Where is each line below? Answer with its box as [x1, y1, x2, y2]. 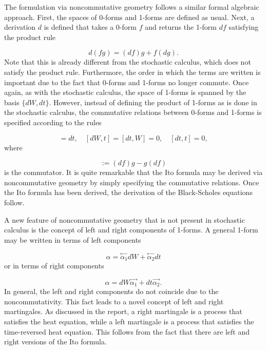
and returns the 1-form [145, 22, 217, 32]
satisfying [228, 22, 259, 32]
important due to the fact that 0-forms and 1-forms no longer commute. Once [4, 76, 249, 87]
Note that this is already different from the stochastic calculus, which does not [4, 56, 251, 67]
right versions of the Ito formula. [4, 336, 107, 347]
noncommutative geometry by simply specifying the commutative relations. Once [4, 177, 259, 187]
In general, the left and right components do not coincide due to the [4, 286, 219, 297]
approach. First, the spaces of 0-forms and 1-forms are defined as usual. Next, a [4, 11, 255, 22]
